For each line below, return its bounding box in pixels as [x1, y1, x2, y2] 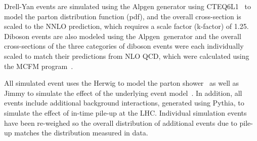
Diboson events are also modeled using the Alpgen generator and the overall [4, 30, 241, 41]
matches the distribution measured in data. [14, 127, 148, 138]
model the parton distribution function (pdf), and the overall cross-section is [4, 11, 241, 21]
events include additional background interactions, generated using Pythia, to [4, 97, 244, 108]
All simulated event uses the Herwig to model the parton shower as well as [4, 78, 239, 88]
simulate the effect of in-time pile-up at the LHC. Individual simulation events [4, 107, 247, 118]
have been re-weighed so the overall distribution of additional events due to [4, 117, 237, 128]
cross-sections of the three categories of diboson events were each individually [4, 41, 244, 51]
